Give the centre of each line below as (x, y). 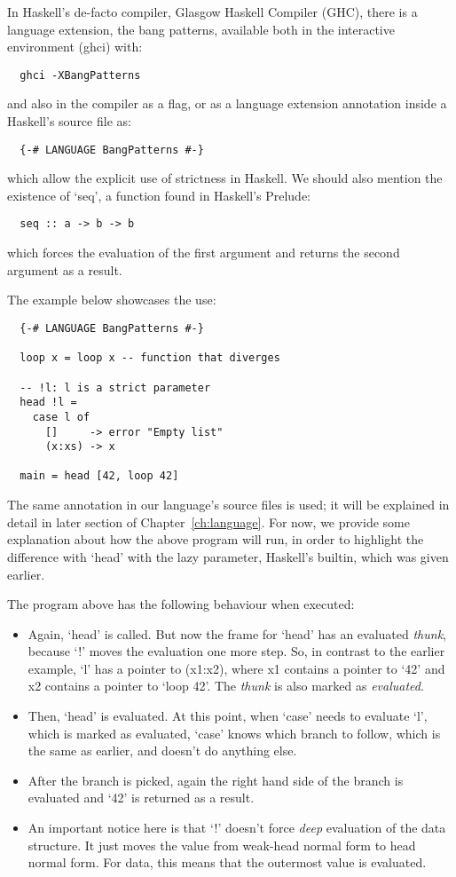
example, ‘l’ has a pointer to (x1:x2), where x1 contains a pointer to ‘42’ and (236, 668)
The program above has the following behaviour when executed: (181, 604)
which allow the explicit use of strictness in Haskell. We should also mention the (225, 178)
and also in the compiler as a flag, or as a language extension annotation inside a (227, 103)
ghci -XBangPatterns (80, 75)
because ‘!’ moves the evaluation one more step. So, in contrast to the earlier (236, 651)
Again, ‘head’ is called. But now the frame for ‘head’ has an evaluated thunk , (237, 633)
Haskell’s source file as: (69, 121)
